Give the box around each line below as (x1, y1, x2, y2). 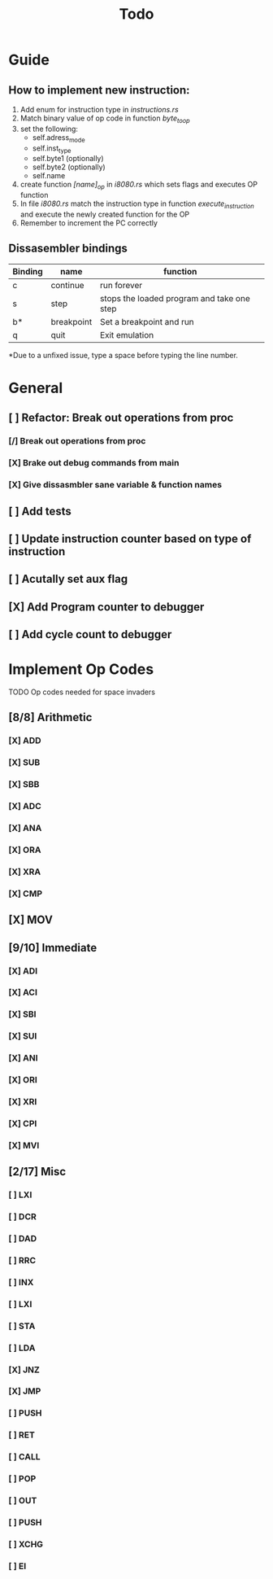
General (8, 378, 63, 397)
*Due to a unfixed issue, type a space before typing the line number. (8, 350, 238, 360)
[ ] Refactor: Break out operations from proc (8, 411, 234, 425)
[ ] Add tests (8, 504, 71, 518)
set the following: (19, 124, 79, 133)
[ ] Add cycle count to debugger (8, 628, 172, 641)
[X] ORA (8, 844, 41, 855)
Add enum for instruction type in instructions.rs (19, 105, 179, 114)
